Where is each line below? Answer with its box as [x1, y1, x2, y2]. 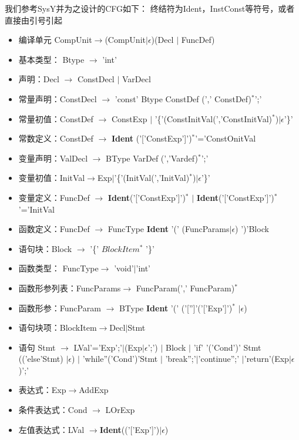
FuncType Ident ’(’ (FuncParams [107, 223, 230, 235]
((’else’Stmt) [18, 352, 63, 365]
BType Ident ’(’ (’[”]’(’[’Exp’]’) [119, 301, 233, 314]
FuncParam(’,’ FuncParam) [136, 281, 235, 294]
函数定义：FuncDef [18, 223, 90, 235]
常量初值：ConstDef [18, 112, 93, 125]
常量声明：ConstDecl [18, 92, 97, 105]
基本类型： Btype [18, 53, 85, 65]
